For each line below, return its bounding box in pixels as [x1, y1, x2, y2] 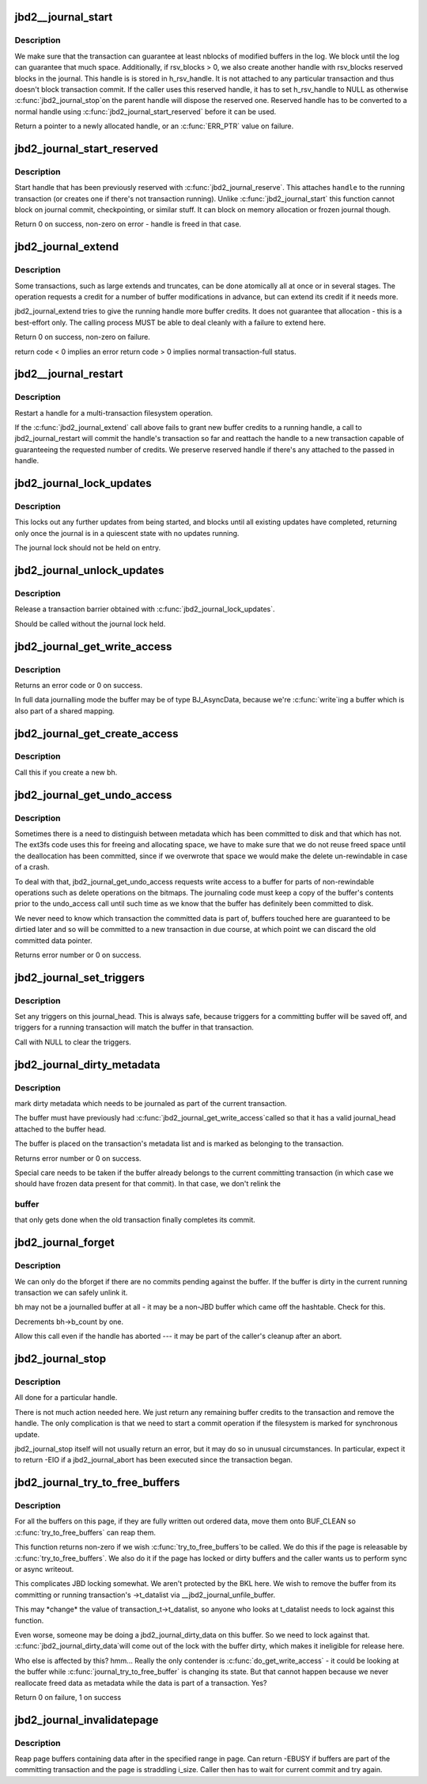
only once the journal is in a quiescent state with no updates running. [14, 528, 240, 538]
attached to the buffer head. [14, 1124, 107, 1134]
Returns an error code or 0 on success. [14, 680, 142, 690]
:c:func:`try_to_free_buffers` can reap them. [14, 1527, 156, 1537]
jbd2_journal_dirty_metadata [14, 1058, 161, 1071]
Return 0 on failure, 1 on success [14, 1692, 122, 1702]
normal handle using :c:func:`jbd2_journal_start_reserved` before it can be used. [14, 107, 277, 116]
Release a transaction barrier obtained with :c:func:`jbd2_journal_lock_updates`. [14, 604, 276, 614]
